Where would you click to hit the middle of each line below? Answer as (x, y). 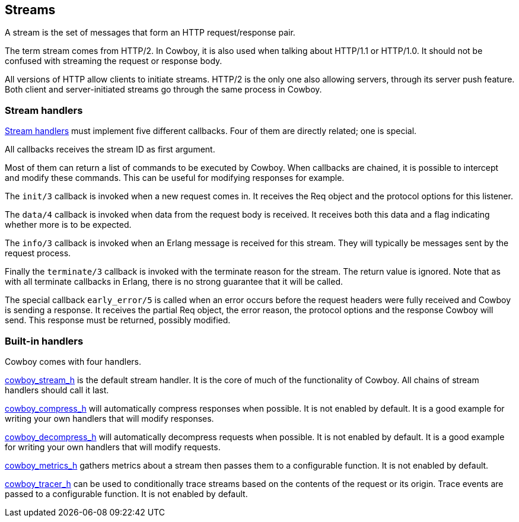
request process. (38, 253)
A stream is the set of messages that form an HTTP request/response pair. (150, 33)
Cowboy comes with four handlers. (73, 361)
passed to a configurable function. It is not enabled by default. (126, 494)
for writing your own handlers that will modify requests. (113, 447)
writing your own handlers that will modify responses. (109, 418)
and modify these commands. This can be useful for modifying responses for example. (175, 178)
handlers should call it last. (57, 390)
